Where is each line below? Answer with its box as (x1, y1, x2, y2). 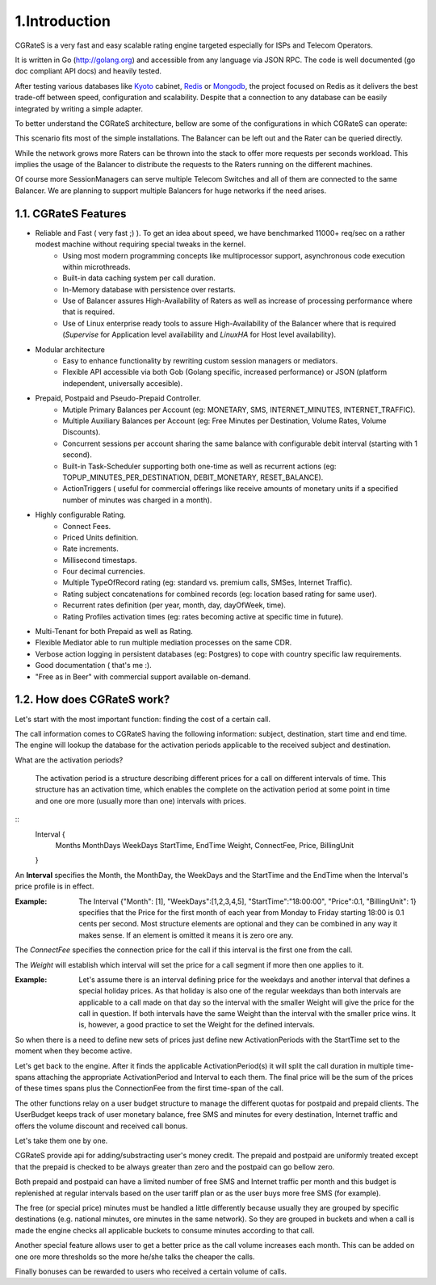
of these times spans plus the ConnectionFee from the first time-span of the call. (15, 1083, 284, 1094)
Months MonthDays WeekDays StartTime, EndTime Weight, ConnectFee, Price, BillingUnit (55, 841, 354, 850)
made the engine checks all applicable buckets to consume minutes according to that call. (15, 1225, 315, 1235)
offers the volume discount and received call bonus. (15, 1121, 188, 1131)
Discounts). (62, 427, 101, 437)
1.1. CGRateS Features (15, 207, 127, 220)
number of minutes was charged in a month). (62, 495, 212, 505)
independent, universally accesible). (62, 378, 183, 388)
